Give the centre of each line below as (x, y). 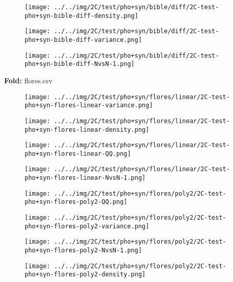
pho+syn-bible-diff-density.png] (81, 16)
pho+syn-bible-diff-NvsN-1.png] (80, 64)
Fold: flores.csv (28, 80)
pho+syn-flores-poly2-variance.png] (87, 226)
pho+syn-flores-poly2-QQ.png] (76, 202)
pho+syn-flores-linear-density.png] (87, 130)
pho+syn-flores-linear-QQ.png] (78, 154)
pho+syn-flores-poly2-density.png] (85, 275)
